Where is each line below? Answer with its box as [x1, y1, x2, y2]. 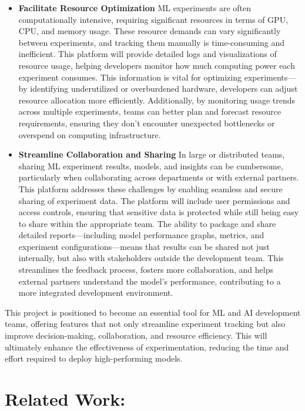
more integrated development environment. [18, 286, 173, 299]
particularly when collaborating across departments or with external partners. [18, 171, 299, 183]
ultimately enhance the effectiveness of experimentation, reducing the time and [5, 340, 289, 353]
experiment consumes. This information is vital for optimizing [18, 71, 242, 83]
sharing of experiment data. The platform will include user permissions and [18, 194, 290, 206]
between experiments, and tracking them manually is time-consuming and [18, 36, 284, 48]
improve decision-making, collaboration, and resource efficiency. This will [5, 329, 267, 342]
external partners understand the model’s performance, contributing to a [18, 275, 281, 287]
